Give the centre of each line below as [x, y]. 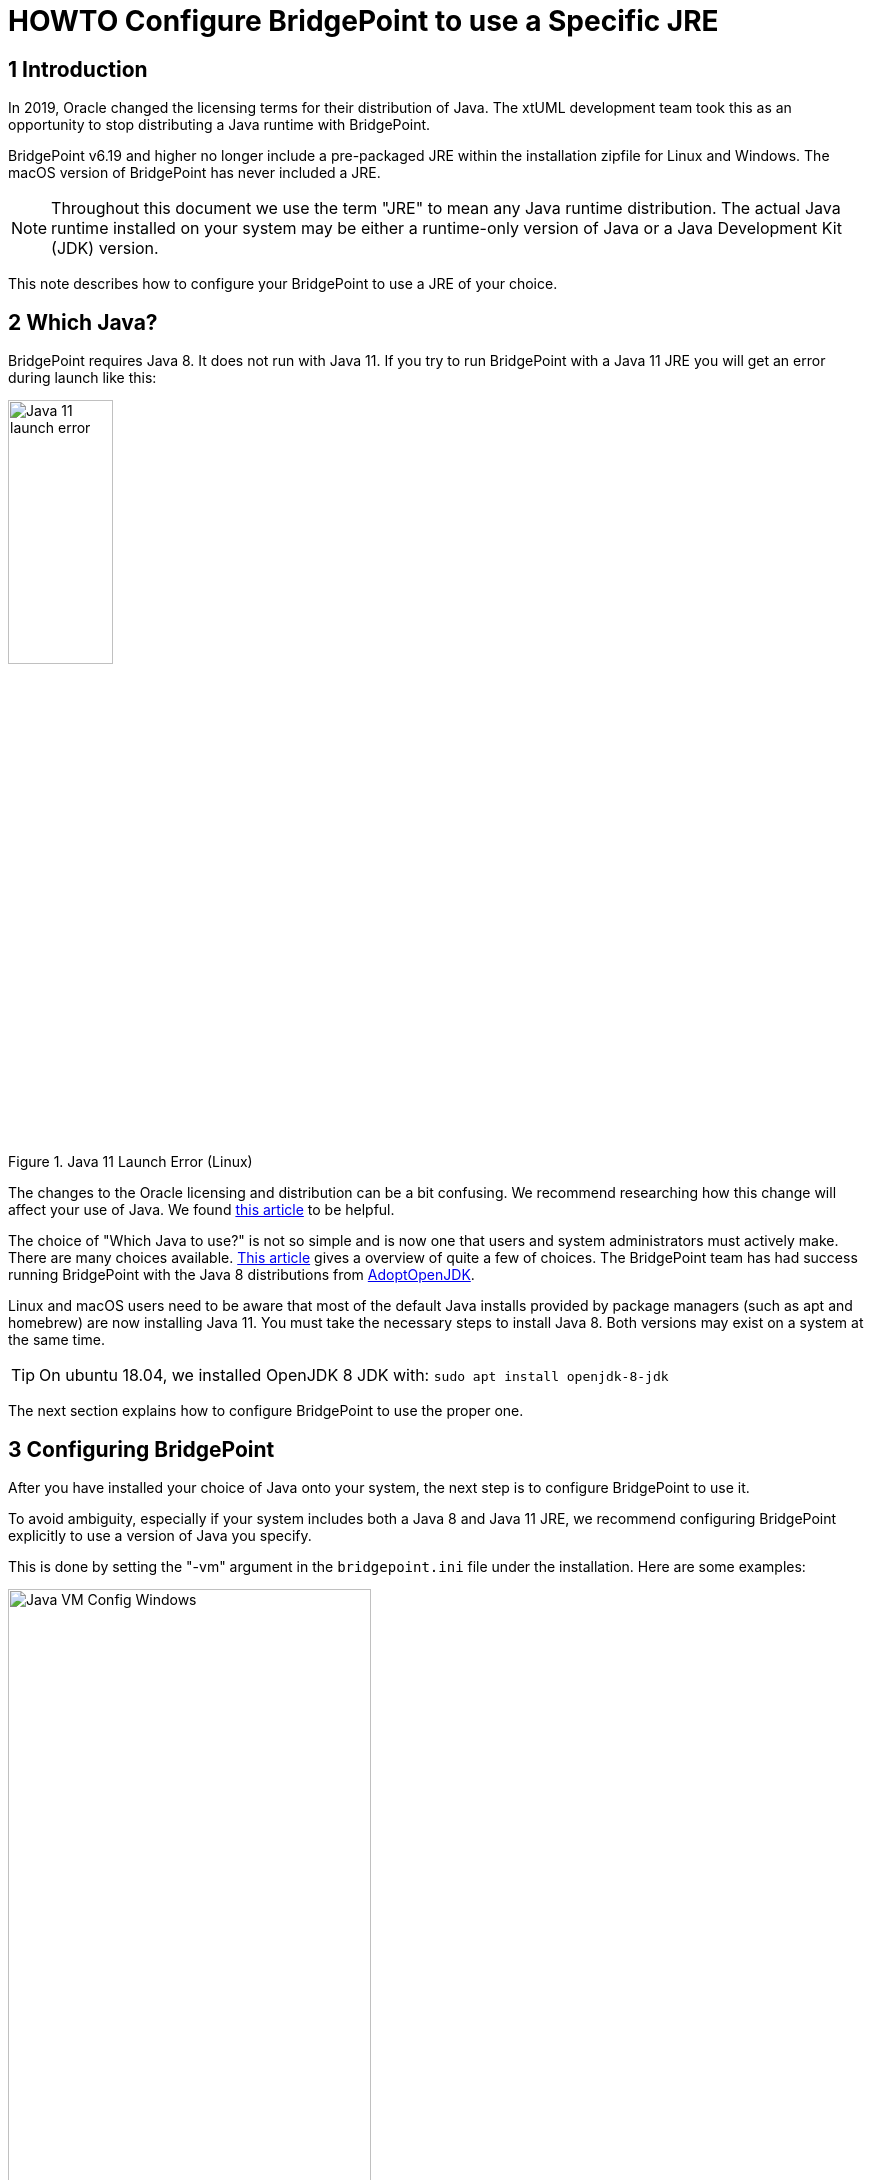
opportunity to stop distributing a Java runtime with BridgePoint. [219, 125]
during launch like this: [82, 378]
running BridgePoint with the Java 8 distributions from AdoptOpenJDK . [241, 1275]
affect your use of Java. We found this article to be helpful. [201, 1210]
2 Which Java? [83, 322]
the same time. [57, 1340]
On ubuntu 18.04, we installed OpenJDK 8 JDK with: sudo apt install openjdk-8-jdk [354, 1375]
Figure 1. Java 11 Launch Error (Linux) [130, 1162]
